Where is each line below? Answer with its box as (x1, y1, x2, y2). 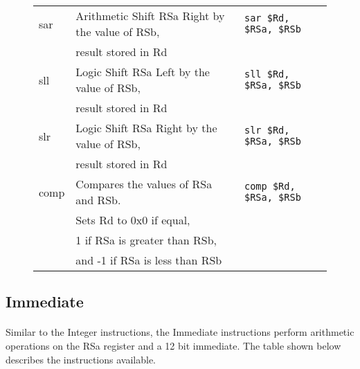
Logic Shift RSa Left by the (75, 64, 210, 80)
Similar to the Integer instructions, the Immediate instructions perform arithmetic (6, 325, 354, 339)
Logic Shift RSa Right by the (75, 120, 217, 136)
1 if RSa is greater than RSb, (75, 232, 217, 248)
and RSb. (75, 192, 121, 208)
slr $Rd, (244, 125, 290, 136)
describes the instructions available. (6, 352, 156, 366)
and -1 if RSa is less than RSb (75, 252, 222, 268)
